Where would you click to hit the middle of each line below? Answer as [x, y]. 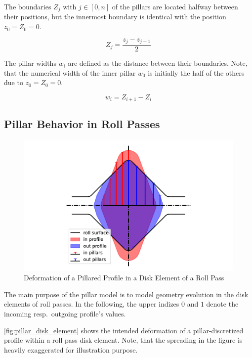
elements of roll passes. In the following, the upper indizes [92, 304]
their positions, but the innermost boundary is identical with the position [115, 17]
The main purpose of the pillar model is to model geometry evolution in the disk [126, 294]
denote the [222, 304]
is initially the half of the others [196, 72]
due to [14, 82]
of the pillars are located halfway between [175, 6]
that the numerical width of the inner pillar [70, 72]
